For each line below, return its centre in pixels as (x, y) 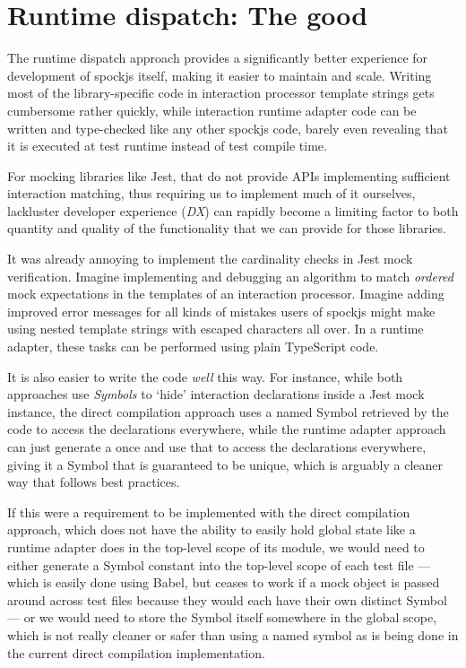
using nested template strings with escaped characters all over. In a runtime (216, 329)
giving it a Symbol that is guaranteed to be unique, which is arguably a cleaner (225, 464)
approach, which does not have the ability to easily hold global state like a (211, 529)
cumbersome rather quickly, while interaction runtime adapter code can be (212, 110)
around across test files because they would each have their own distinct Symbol (227, 599)
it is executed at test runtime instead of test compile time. (167, 146)
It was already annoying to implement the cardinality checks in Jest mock (210, 259)
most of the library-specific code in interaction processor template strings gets (221, 93)
